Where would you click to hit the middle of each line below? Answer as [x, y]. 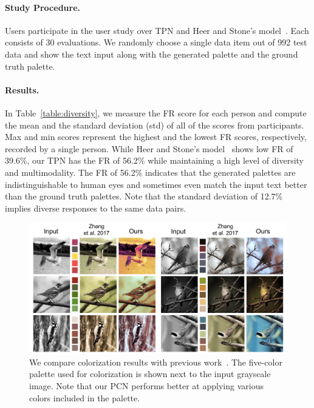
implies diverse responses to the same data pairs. [96, 208]
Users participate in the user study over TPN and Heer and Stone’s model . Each [157, 30]
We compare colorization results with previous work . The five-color [156, 362]
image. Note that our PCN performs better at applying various [146, 386]
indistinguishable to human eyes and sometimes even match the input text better [156, 184]
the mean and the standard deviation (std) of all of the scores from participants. [155, 125]
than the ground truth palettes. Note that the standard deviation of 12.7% [144, 196]
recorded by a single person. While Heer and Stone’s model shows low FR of [149, 148]
